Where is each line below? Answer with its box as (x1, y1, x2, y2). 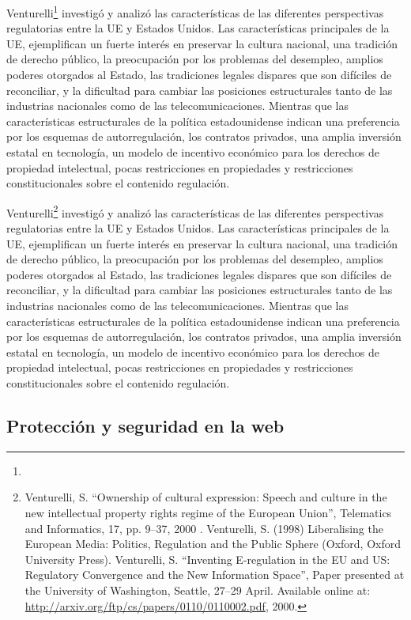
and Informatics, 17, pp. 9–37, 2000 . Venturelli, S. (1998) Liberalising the (25, 520, 383, 536)
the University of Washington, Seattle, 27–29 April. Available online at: (25, 581, 371, 598)
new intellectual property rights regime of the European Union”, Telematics (25, 504, 392, 520)
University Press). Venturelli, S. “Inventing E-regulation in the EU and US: (25, 550, 390, 567)
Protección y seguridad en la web (6, 413, 285, 437)
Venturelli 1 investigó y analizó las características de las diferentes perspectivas (6, 2, 384, 21)
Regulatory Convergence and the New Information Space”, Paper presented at (25, 566, 405, 583)
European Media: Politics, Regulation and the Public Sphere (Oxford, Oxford (25, 535, 401, 552)
